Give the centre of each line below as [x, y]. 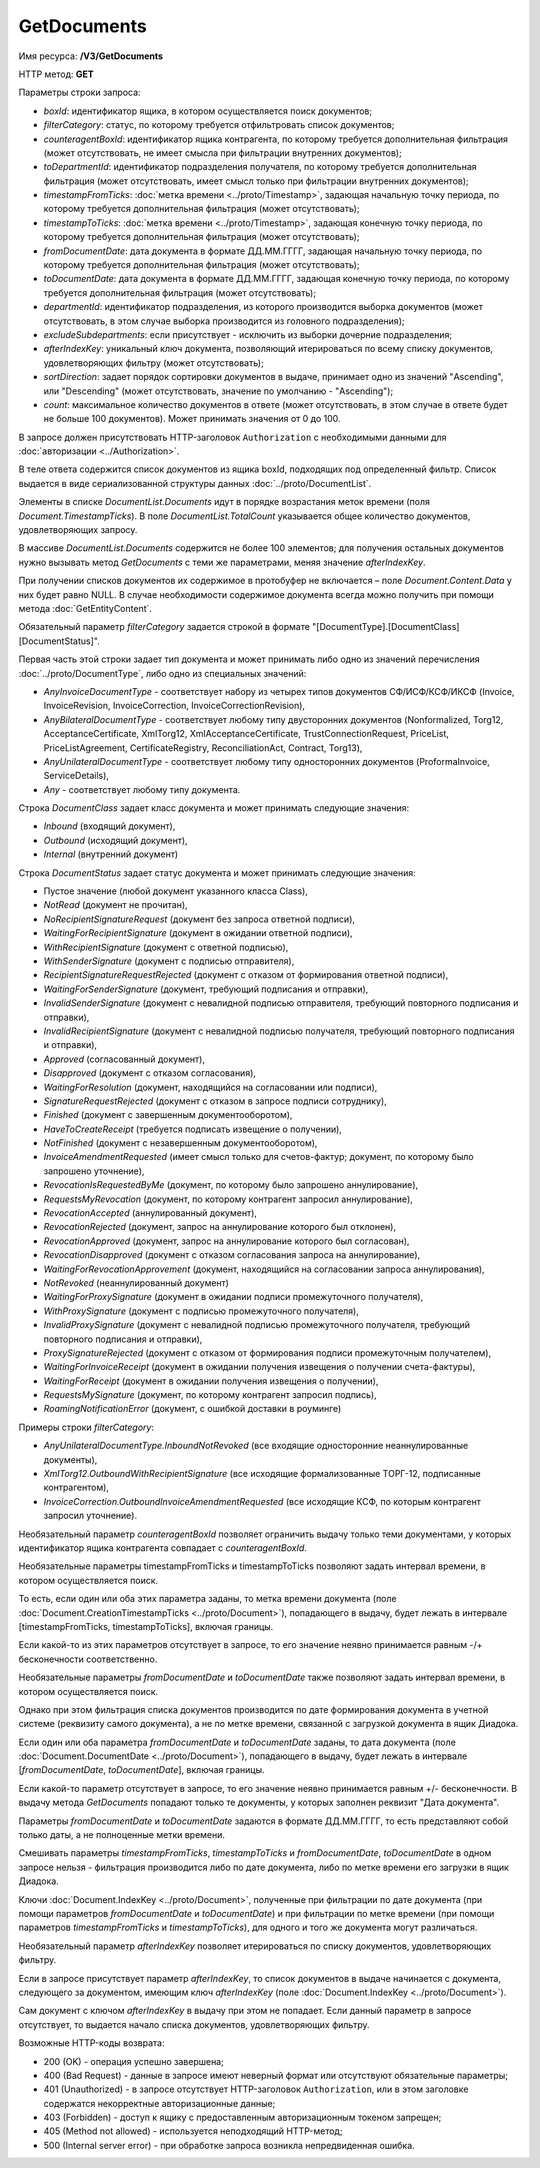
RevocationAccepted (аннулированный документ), [150, 1213]
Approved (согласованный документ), [124, 1059]
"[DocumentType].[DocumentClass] [385, 627]
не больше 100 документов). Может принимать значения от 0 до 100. [192, 419]
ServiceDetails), [76, 776]
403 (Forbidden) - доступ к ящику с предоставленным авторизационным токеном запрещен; [242, 2117]
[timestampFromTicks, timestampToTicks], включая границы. [146, 1626]
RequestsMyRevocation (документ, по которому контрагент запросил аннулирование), [228, 1199]
